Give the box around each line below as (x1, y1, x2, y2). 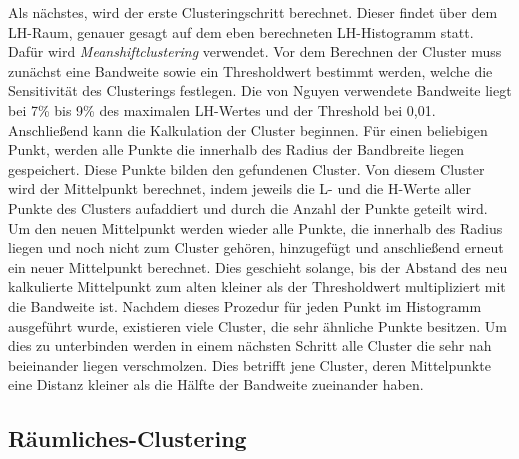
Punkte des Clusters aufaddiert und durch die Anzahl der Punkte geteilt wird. (8, 197, 488, 218)
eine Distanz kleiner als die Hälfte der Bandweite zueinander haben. (8, 374, 424, 395)
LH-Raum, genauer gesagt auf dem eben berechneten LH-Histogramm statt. (8, 21, 474, 42)
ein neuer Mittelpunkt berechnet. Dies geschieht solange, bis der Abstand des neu (8, 256, 508, 277)
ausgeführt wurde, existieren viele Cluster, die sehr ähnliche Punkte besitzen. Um (8, 315, 507, 336)
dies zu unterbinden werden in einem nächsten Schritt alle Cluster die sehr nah (8, 335, 492, 356)
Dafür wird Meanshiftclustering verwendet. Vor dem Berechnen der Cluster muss (8, 41, 502, 62)
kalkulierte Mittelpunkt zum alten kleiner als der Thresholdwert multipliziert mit (8, 276, 506, 297)
